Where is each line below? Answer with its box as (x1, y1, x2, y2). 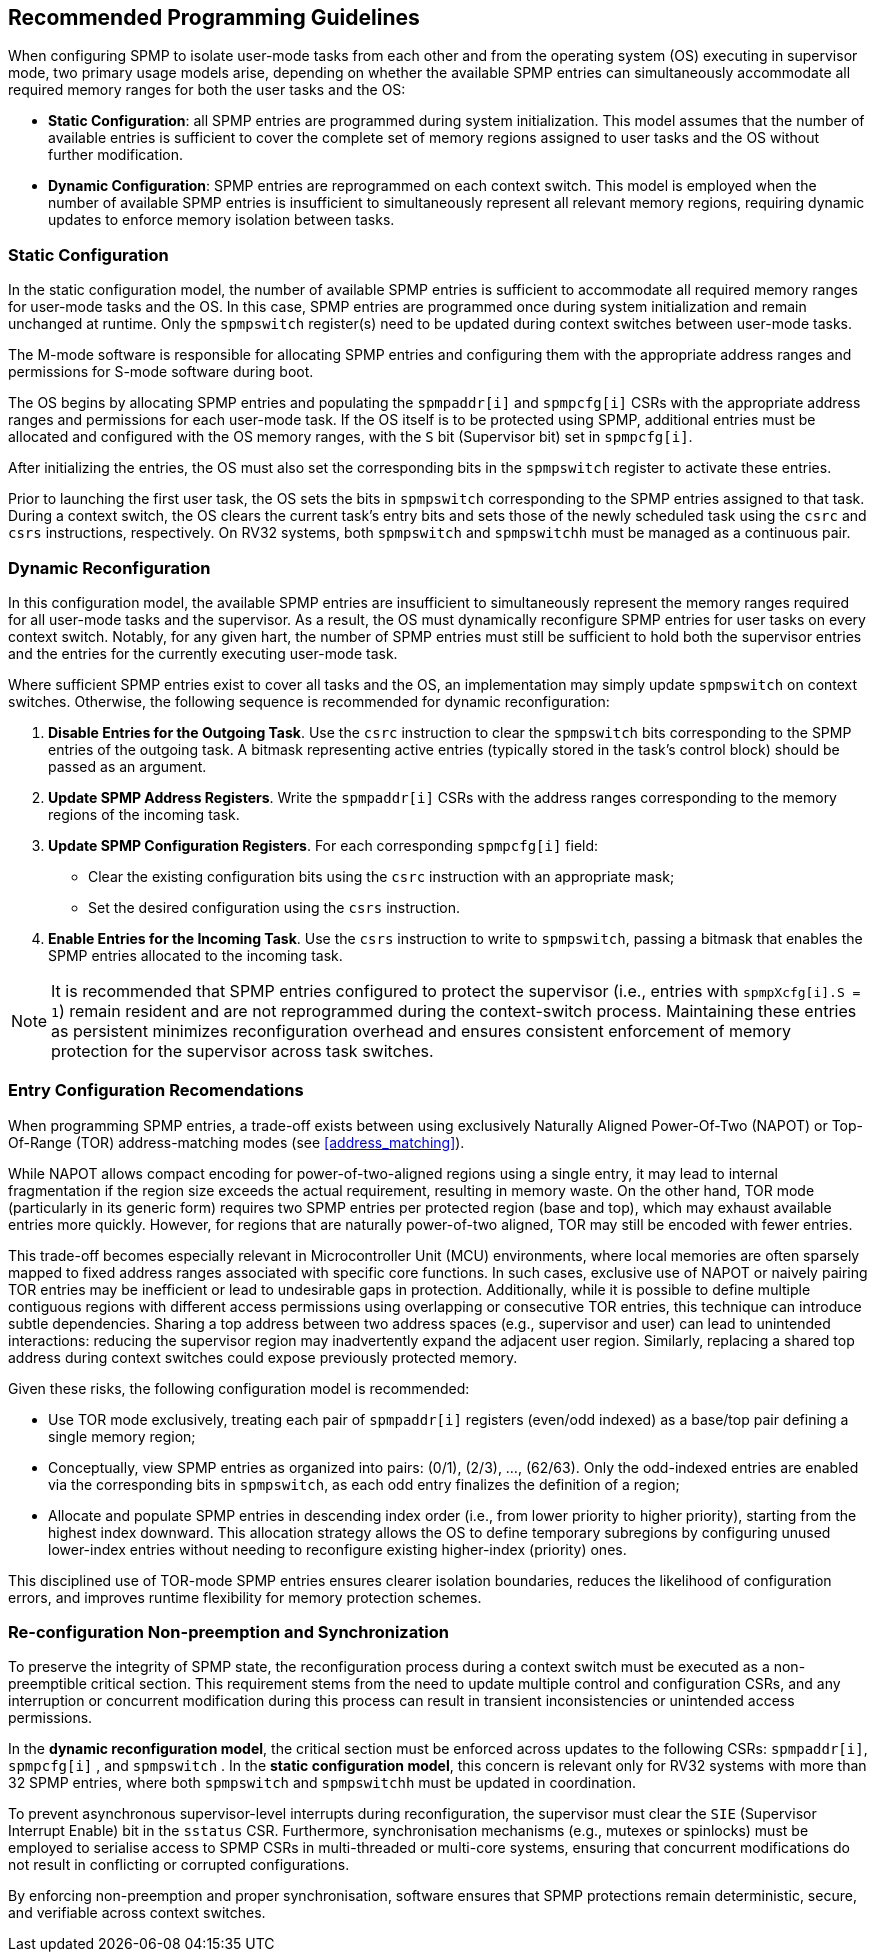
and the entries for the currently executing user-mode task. (8, 644, 398, 662)
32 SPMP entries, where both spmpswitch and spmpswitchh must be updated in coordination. (8, 1774, 636, 1792)
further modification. (48, 146, 184, 164)
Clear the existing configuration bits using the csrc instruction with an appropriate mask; (88, 867, 675, 885)
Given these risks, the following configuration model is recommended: (8, 1379, 470, 1397)
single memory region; (48, 1427, 196, 1445)
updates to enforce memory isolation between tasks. (48, 211, 395, 229)
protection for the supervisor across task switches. (51, 1040, 434, 1061)
